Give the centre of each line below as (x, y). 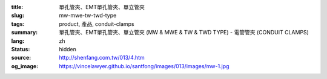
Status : (21, 49)
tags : (18, 24)
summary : (25, 33)
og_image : (25, 66)
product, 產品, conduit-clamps (97, 24)
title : (17, 7)
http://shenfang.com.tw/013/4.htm (102, 58)
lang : (18, 41)
